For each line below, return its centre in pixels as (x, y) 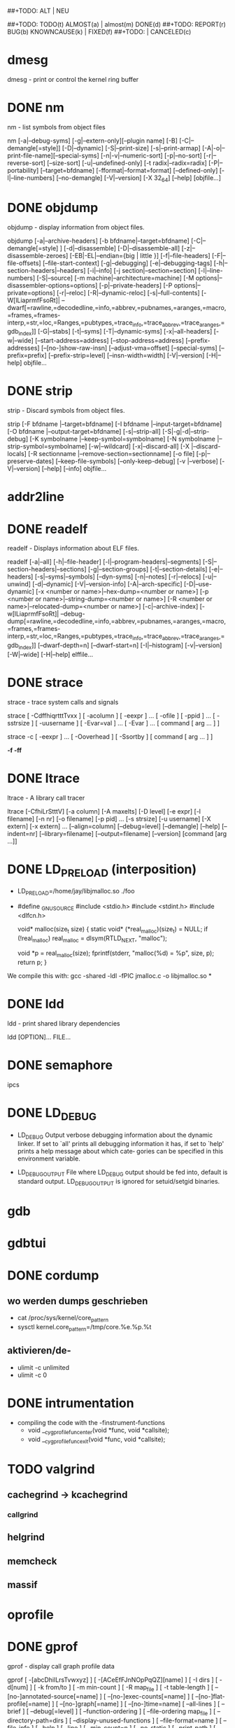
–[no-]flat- (210, 1696)
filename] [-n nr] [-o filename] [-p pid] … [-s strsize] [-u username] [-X (109, 819)
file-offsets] (24, 263)
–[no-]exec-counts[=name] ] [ (151, 1696)
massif (22, 1585)
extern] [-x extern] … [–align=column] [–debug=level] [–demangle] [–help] (114, 826)
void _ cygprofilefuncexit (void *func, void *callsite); (97, 1440)
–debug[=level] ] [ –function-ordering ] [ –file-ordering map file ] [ (123, 1712)
